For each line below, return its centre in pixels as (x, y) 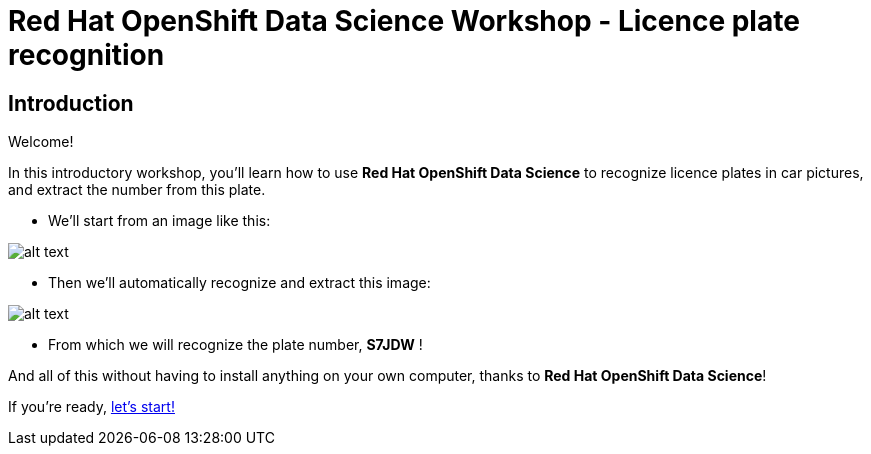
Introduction (71, 103)
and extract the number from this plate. (137, 190)
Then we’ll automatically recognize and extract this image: (239, 283)
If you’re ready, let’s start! (91, 407)
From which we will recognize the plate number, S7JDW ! (235, 345)
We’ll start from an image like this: (159, 221)
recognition (86, 55)
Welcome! (41, 142)
